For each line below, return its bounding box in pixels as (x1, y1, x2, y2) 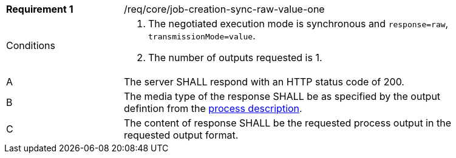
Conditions (6, 39, 56, 51)
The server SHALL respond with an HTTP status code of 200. (124, 76, 404, 88)
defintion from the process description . (124, 102, 302, 114)
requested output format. (124, 129, 239, 141)
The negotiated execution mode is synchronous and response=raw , (148, 18, 449, 30)
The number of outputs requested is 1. (148, 51, 322, 64)
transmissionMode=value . (148, 30, 256, 42)
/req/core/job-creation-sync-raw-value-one (124, 3, 325, 15)
